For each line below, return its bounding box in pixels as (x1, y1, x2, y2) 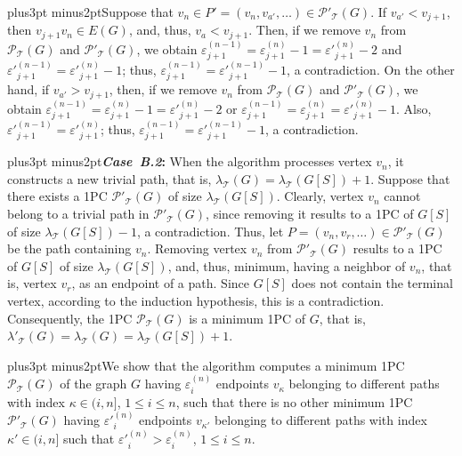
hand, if (7, 80, 50, 99)
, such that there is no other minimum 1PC (175, 392, 413, 411)
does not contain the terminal (291, 274, 453, 292)
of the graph (60, 374, 127, 393)
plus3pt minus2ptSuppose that (7, 3, 174, 20)
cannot (384, 187, 421, 205)
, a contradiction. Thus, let (136, 221, 284, 240)
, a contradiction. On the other (287, 60, 455, 78)
